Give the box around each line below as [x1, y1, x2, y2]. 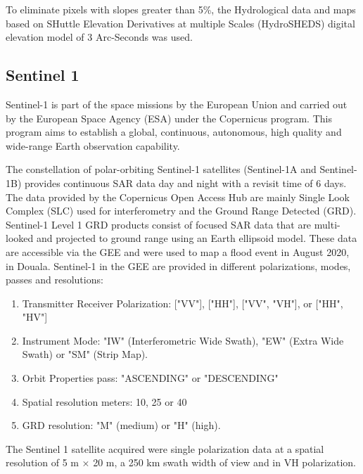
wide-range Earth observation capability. [6, 138, 180, 153]
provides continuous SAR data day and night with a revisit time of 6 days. [25, 175, 347, 190]
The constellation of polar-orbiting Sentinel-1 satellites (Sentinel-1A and [6, 162, 317, 177]
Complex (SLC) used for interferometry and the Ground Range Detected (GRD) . [6, 203, 357, 218]
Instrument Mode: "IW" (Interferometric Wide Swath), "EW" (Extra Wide [22, 333, 344, 347]
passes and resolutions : [6, 272, 103, 287]
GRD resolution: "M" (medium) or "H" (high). [22, 418, 221, 433]
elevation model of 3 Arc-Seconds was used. [6, 30, 193, 44]
